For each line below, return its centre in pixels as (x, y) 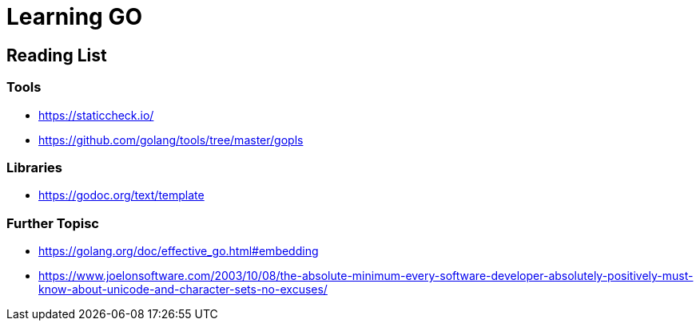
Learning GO (75, 17)
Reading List (57, 55)
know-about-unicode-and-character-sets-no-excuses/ (183, 290)
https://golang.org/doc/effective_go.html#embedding (179, 251)
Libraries (35, 167)
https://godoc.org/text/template (121, 195)
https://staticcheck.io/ (96, 115)
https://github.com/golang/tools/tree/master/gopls (171, 140)
